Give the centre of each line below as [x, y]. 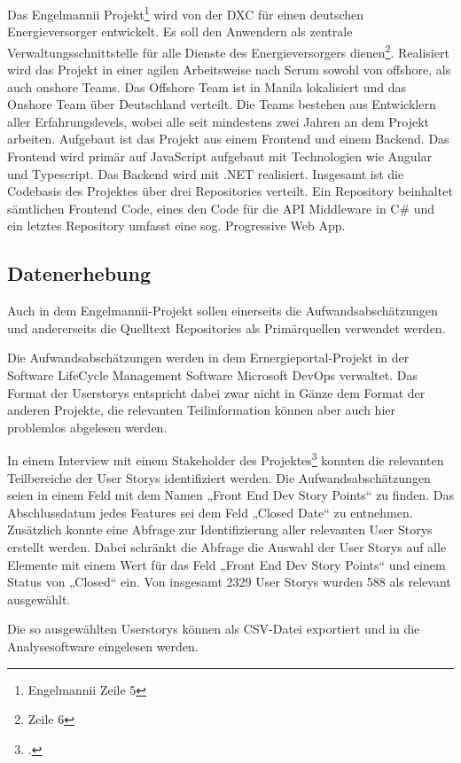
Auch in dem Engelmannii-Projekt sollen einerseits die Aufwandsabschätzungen [223, 311]
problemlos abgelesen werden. [87, 427]
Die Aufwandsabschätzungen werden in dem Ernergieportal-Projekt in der [208, 358]
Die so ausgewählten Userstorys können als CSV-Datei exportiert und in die [214, 629]
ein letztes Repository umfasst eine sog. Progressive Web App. [176, 226]
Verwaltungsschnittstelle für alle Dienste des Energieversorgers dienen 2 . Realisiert [228, 51]
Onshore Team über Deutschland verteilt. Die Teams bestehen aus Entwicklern [222, 104]
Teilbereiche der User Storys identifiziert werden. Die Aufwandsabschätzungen [219, 477]
